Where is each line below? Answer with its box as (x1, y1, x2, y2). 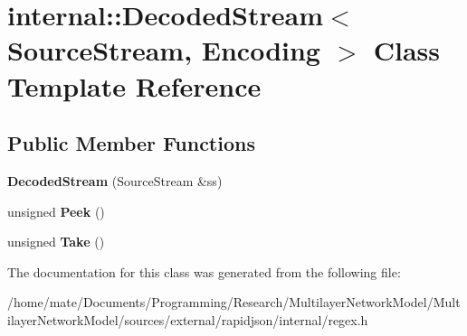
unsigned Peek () (7, 201, 105, 220)
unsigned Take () (7, 232, 105, 251)
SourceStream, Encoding (7, 32, 320, 69)
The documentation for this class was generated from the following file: (7, 262, 401, 281)
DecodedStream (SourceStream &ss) (7, 171, 223, 190)
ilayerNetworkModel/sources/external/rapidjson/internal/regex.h (7, 310, 368, 329)
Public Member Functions (7, 129, 255, 157)
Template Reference (7, 67, 262, 104)
